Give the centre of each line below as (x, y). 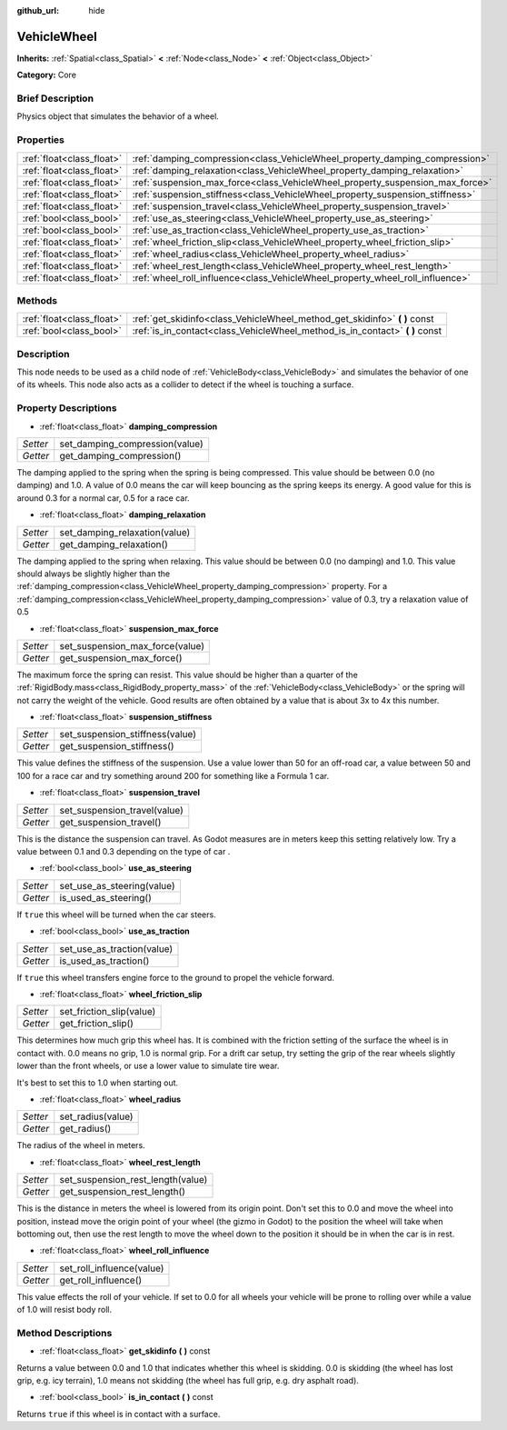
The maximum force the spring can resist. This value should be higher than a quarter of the (187, 675)
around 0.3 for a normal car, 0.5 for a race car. (103, 498)
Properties (41, 140)
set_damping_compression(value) (131, 444)
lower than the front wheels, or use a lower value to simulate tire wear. (148, 1066)
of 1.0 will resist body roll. (65, 1310)
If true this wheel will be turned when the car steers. (117, 915)
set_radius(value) (96, 1116)
